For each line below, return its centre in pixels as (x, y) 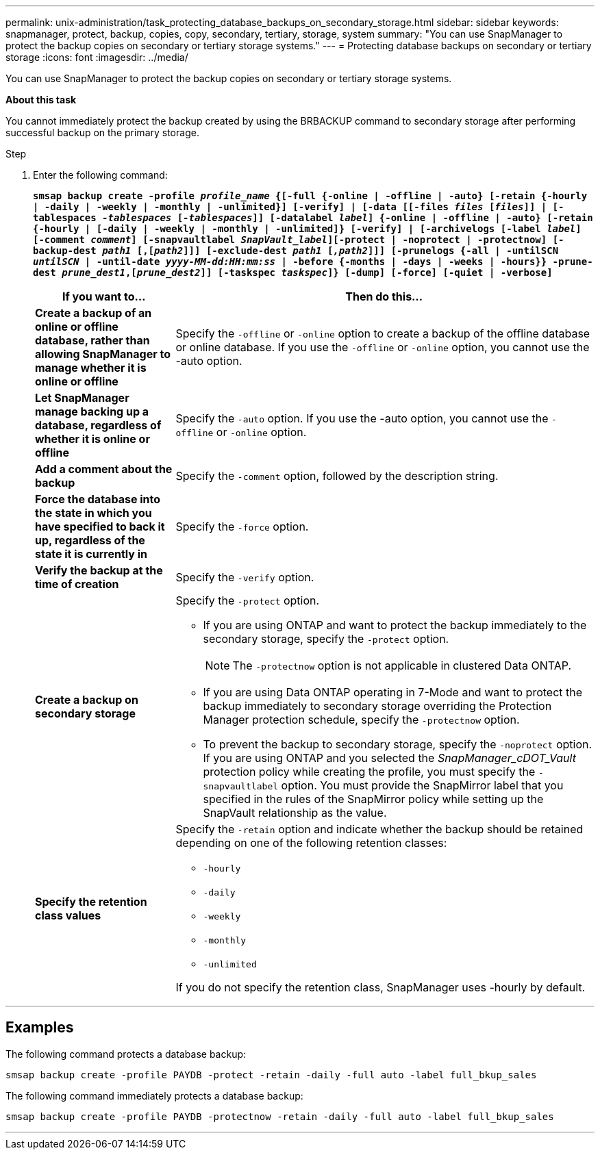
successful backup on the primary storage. (102, 132)
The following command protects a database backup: (126, 1054)
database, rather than (92, 340)
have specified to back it (100, 526)
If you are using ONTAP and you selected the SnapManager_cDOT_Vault (389, 758)
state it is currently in (91, 554)
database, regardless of (98, 425)
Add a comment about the (104, 469)
